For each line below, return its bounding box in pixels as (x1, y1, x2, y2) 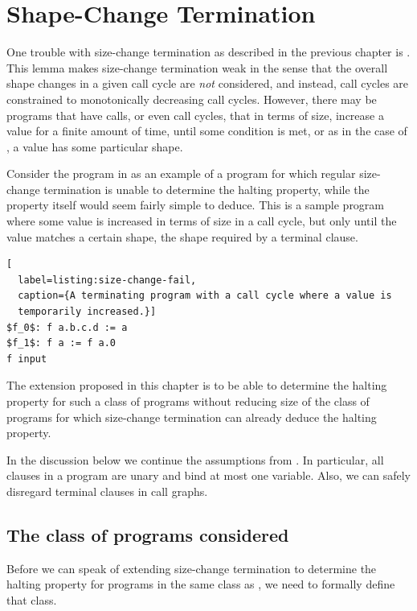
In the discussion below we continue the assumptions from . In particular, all (6, 451, 384, 468)
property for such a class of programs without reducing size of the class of (6, 393, 370, 409)
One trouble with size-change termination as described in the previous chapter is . (6, 43, 411, 60)
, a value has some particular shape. (6, 138, 183, 155)
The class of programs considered (6, 522, 289, 547)
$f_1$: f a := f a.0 (6, 337, 117, 349)
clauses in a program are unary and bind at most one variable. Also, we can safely (6, 467, 411, 484)
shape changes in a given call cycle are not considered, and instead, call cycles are (6, 75, 409, 92)
